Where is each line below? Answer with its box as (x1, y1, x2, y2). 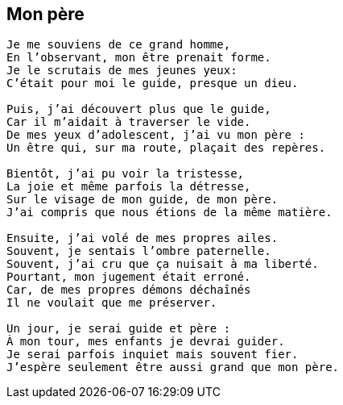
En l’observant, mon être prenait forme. (6, 51, 271, 65)
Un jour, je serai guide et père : (6, 322, 231, 336)
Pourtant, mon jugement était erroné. (6, 270, 251, 284)
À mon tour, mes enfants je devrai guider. (6, 335, 285, 349)
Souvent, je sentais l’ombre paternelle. (6, 244, 271, 258)
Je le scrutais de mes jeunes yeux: (6, 64, 238, 77)
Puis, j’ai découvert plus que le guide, (6, 102, 271, 116)
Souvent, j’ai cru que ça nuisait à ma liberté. (6, 257, 319, 271)
